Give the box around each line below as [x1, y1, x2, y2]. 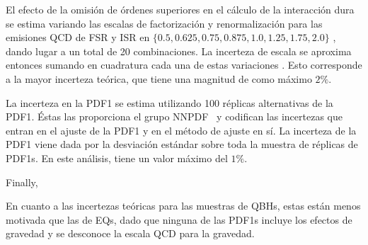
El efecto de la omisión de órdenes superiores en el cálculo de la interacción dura [6, 2, 355, 16]
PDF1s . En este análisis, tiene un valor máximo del [6, 150, 228, 165]
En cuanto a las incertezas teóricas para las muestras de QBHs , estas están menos [6, 198, 361, 213]
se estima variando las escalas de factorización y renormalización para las [6, 16, 323, 30]
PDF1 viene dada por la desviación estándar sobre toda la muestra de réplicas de [6, 137, 358, 152]
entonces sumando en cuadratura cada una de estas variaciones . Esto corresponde [6, 57, 362, 72]
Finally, [6, 174, 38, 189]
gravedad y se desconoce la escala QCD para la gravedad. [6, 226, 255, 241]
